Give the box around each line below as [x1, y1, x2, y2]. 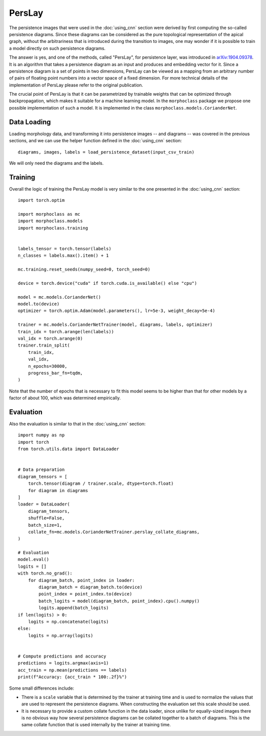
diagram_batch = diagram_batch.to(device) [38, 584, 143, 590]
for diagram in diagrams [28, 488, 88, 493]
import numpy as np [18, 432, 65, 438]
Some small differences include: [9, 685, 74, 691]
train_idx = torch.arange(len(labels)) [18, 329, 114, 334]
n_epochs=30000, [28, 363, 67, 369]
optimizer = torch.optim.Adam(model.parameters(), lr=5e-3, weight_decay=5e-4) [18, 308, 215, 313]
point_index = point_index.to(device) [38, 591, 133, 597]
